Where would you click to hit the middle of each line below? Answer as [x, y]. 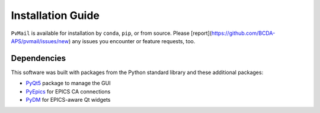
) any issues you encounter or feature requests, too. [132, 41]
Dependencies [39, 58]
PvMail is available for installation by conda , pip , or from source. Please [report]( [111, 33]
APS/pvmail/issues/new [40, 41]
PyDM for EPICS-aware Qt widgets [68, 100]
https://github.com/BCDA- [243, 33]
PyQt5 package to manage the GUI [68, 83]
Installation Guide [55, 15]
